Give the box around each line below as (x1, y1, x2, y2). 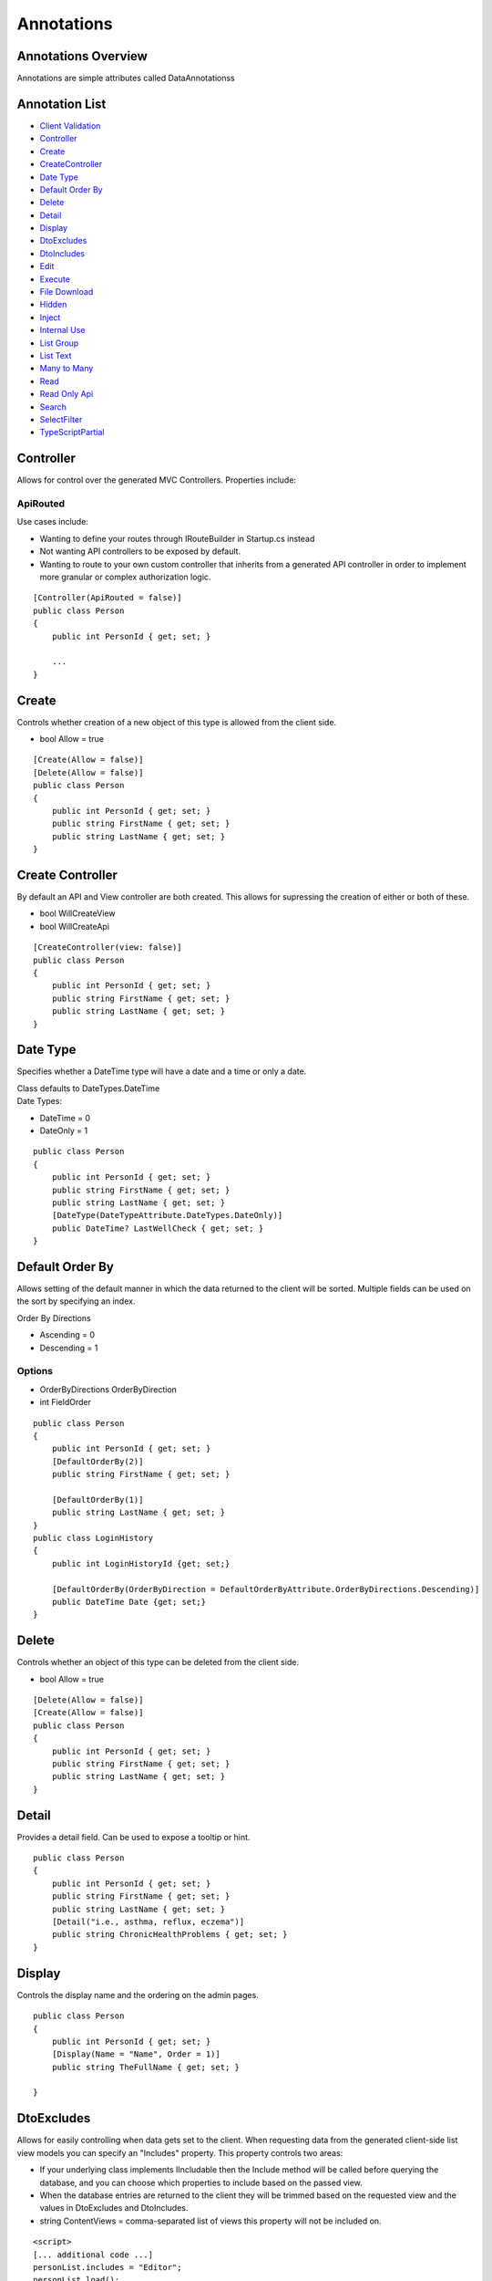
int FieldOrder (39, 1397, 91, 1408)
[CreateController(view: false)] (33, 943, 182, 953)
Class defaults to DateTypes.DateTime (16, 1082, 160, 1094)
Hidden (39, 299, 67, 310)
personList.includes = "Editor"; (33, 2262, 182, 2272)
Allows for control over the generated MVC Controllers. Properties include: (16, 474, 296, 485)
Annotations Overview (16, 48, 148, 64)
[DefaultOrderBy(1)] (51, 1495, 144, 1505)
